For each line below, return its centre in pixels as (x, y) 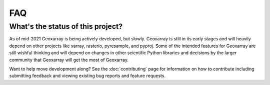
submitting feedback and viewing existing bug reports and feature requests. (87, 76)
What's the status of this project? (66, 26)
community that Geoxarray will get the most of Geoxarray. (69, 60)
